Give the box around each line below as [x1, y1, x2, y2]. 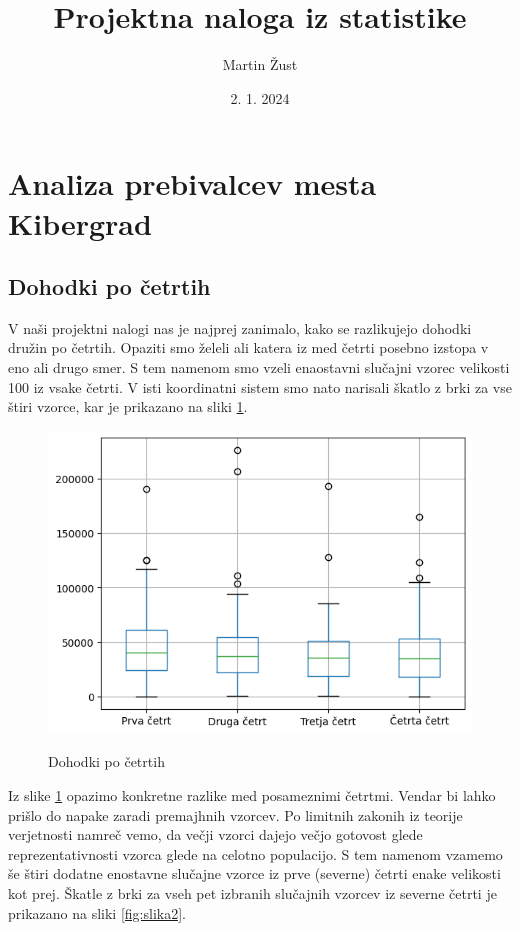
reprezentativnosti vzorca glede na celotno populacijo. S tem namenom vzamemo [8, 843, 503, 864]
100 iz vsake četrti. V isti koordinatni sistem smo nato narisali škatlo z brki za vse [8, 376, 512, 397]
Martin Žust [222, 54, 298, 75]
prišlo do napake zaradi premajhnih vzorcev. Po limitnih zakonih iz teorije [8, 804, 463, 825]
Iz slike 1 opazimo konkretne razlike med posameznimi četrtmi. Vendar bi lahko [8, 785, 496, 805]
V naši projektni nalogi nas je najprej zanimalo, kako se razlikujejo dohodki [8, 317, 472, 338]
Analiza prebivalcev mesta [8, 163, 377, 204]
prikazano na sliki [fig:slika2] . [8, 902, 186, 923]
